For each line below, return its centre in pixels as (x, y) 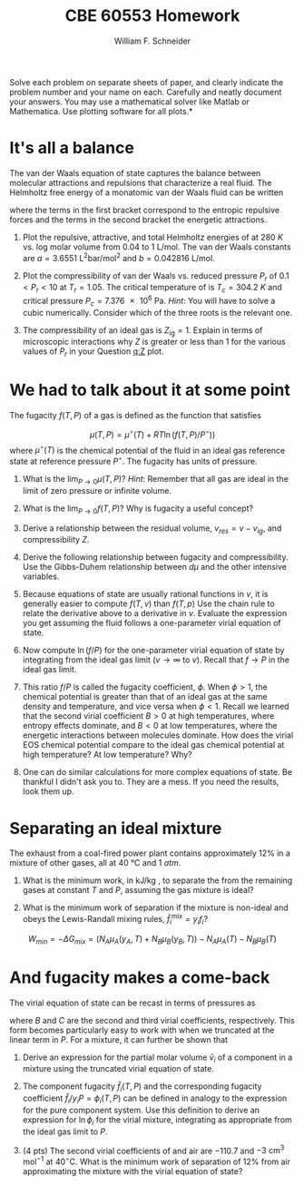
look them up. (48, 791)
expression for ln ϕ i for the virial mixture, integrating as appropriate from (157, 1120)
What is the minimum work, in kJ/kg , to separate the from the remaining (157, 880)
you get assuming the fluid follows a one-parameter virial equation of (152, 623)
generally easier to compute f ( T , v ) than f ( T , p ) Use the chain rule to (148, 603)
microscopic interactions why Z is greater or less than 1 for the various (154, 342)
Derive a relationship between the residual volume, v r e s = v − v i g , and (152, 529)
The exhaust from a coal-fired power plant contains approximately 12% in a (150, 853)
